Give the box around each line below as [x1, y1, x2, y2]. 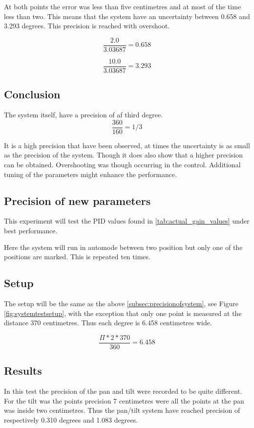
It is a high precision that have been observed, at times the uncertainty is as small [4, 140, 250, 150]
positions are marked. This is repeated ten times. [4, 251, 150, 262]
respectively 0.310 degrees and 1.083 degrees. [4, 414, 138, 425]
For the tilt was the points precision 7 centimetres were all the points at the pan [4, 395, 244, 405]
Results [4, 363, 42, 378]
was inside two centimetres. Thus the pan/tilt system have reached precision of [4, 405, 240, 415]
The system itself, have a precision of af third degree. [4, 110, 163, 120]
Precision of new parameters [4, 193, 151, 208]
